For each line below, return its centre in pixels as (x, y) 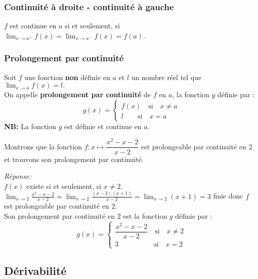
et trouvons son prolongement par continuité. (74, 159)
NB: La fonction (30, 126)
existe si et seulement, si (64, 186)
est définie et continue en (103, 126)
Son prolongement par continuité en (60, 216)
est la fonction (145, 216)
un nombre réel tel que (166, 77)
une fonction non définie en (67, 77)
